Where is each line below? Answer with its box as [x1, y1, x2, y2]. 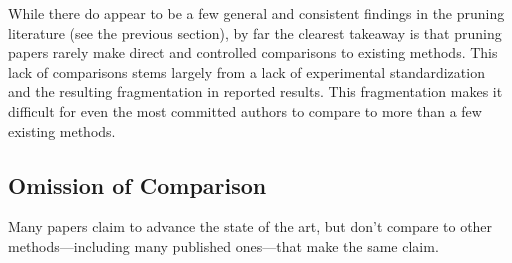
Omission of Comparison [8, 169, 267, 200]
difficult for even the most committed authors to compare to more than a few [8, 100, 482, 121]
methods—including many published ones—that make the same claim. [8, 235, 439, 256]
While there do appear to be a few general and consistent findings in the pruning [8, 3, 505, 23]
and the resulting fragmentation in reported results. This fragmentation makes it [8, 81, 503, 102]
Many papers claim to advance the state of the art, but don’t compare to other [8, 216, 493, 237]
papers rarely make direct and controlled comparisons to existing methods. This [8, 42, 498, 63]
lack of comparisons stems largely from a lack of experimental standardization [8, 61, 485, 82]
